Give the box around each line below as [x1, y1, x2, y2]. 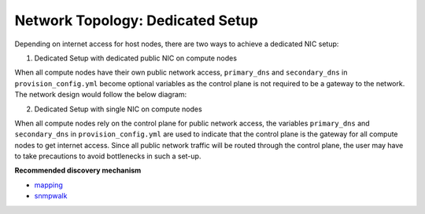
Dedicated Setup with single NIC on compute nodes [34, 104, 202, 114]
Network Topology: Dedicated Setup [14, 12, 259, 29]
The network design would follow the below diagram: [14, 90, 187, 100]
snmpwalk [34, 191, 68, 201]
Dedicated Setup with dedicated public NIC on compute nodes [34, 53, 238, 63]
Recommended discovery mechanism [14, 165, 142, 176]
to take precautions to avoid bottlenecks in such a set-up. [14, 151, 201, 161]
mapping [34, 180, 63, 190]
